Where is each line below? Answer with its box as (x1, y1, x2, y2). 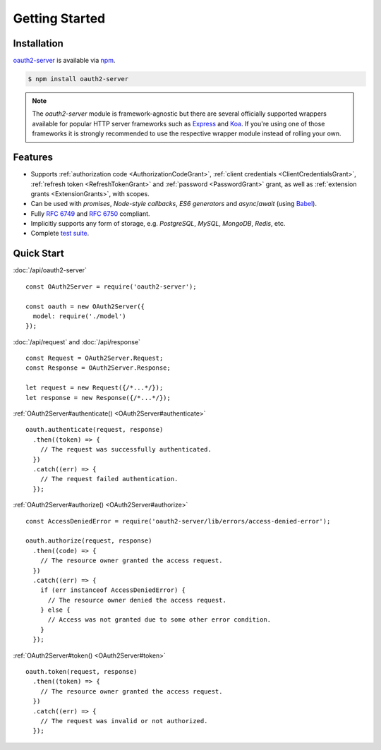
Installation (13, 37, 64, 49)
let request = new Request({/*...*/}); (25, 384, 164, 392)
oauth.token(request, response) (25, 667, 138, 676)
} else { (40, 606, 71, 614)
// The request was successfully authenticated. (40, 445, 212, 454)
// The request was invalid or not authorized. (40, 717, 208, 725)
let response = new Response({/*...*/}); (25, 394, 171, 401)
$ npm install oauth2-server (28, 75, 129, 83)
